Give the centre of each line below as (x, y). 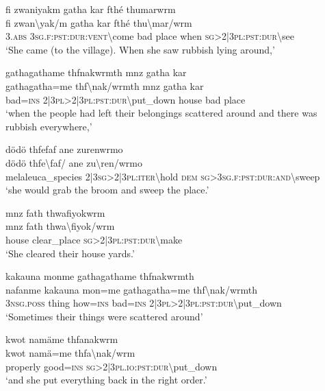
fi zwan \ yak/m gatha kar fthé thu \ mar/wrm (99, 22)
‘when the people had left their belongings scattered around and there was (161, 113)
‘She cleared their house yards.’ (70, 253)
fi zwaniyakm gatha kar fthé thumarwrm (91, 9)
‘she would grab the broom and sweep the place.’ (107, 190)
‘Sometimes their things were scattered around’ (104, 316)
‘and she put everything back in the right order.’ (106, 380)
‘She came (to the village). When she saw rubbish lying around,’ (140, 49)
